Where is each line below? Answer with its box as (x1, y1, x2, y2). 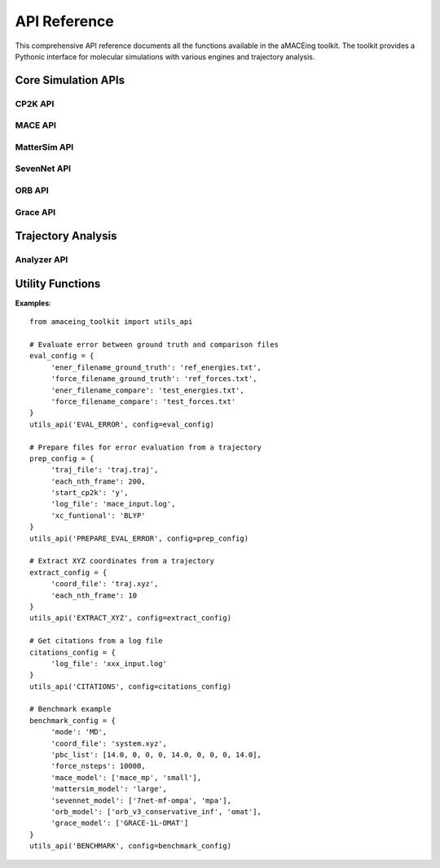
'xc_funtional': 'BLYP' (51, 511, 146, 520)
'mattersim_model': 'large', (51, 784, 167, 794)
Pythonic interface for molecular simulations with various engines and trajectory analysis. (15, 51, 315, 61)
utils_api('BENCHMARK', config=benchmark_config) (29, 841, 232, 851)
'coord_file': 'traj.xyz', (51, 579, 159, 589)
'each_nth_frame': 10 (51, 590, 138, 600)
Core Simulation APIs (15, 73, 125, 87)
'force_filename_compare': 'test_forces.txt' (51, 397, 236, 406)
